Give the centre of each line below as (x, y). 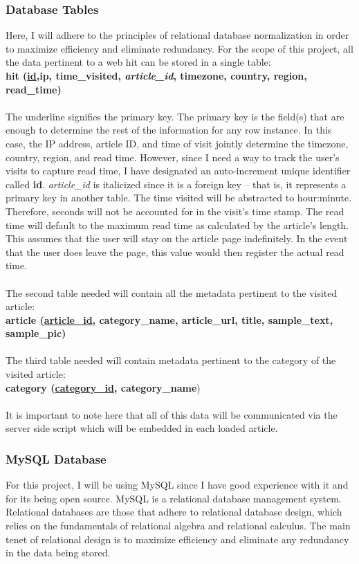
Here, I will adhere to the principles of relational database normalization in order (177, 35)
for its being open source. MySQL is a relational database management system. (174, 498)
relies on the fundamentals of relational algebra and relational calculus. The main (178, 526)
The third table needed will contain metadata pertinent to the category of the (171, 360)
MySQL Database (56, 458)
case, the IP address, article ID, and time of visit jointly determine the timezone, (177, 143)
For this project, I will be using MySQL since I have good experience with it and (177, 485)
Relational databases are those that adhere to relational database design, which (174, 512)
